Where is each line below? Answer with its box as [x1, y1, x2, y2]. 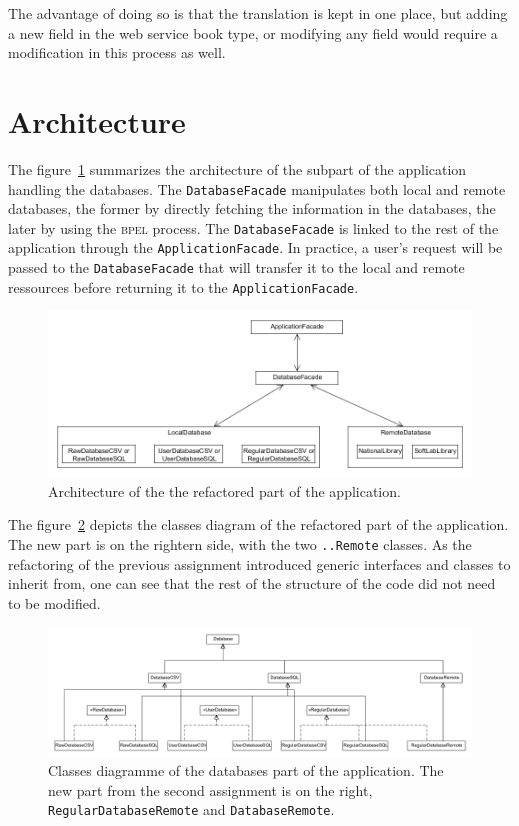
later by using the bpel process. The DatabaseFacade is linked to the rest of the [8, 217, 499, 238]
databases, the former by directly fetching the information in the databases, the [8, 198, 496, 219]
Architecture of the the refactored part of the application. [48, 480, 401, 501]
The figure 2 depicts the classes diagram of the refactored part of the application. [8, 514, 509, 535]
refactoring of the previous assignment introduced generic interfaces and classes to [8, 553, 511, 574]
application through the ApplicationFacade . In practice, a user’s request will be [8, 237, 503, 258]
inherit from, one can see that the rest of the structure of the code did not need [8, 573, 496, 594]
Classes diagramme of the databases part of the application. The [48, 760, 444, 781]
